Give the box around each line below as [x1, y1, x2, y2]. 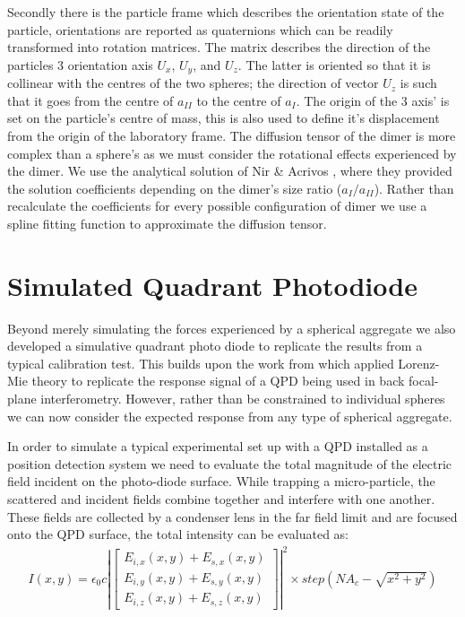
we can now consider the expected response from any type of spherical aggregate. [7, 406, 452, 425]
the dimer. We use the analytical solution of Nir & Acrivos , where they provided [7, 161, 452, 180]
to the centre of [196, 91, 281, 109]
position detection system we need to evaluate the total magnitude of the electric [7, 454, 452, 473]
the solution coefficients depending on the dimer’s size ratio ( [7, 178, 342, 197]
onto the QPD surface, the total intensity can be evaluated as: [7, 525, 349, 543]
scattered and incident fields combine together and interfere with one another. [7, 490, 435, 508]
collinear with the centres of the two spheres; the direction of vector [7, 74, 379, 92]
